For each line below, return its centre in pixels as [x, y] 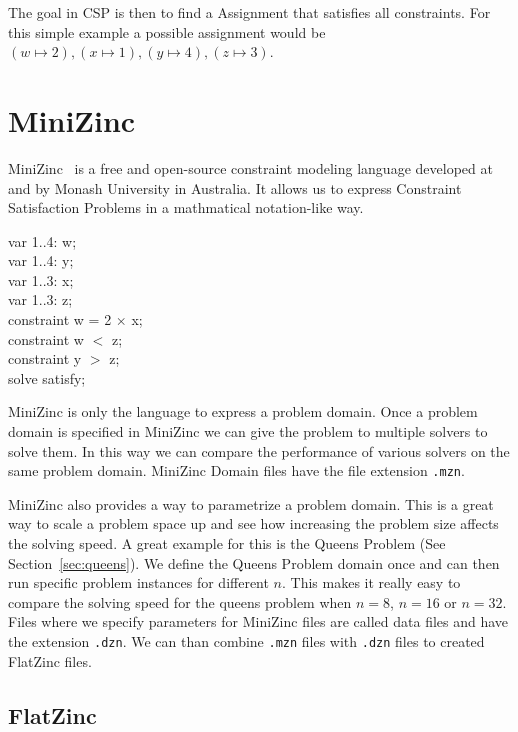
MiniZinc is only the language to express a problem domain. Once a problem [243, 411]
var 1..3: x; [41, 279]
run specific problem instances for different [138, 582]
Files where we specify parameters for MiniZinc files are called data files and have [258, 621]
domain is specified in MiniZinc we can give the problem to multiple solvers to [248, 431]
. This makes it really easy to [371, 582]
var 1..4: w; [42, 240]
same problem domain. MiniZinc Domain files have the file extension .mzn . [236, 470]
